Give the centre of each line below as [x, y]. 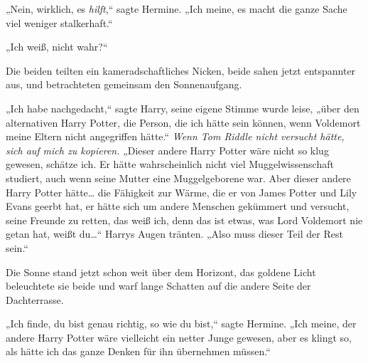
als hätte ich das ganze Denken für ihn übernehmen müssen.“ [138, 351]
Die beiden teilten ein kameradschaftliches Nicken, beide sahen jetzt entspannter [181, 70]
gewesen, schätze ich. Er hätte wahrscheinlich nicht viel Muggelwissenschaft [170, 164]
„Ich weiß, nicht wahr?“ [57, 47]
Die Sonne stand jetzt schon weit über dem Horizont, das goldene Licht [161, 272]
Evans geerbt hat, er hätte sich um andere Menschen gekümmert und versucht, [178, 206]
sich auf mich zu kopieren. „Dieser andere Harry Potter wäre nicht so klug [167, 150]
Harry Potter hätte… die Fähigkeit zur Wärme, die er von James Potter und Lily [182, 192]
